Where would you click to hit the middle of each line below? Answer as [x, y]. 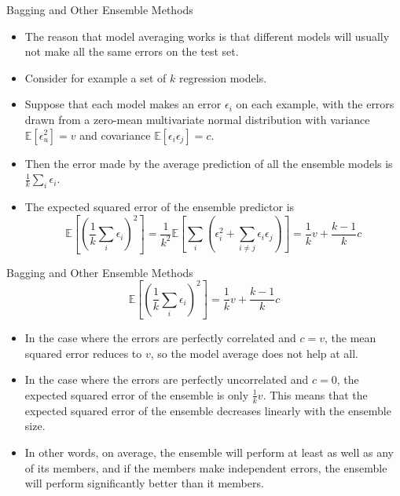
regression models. [223, 77]
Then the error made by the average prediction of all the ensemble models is [209, 163]
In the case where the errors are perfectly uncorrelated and [167, 379]
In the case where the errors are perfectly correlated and [160, 338]
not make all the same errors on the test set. [132, 51]
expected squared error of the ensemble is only [137, 394]
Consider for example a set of [95, 77]
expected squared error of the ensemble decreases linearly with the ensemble [208, 410]
